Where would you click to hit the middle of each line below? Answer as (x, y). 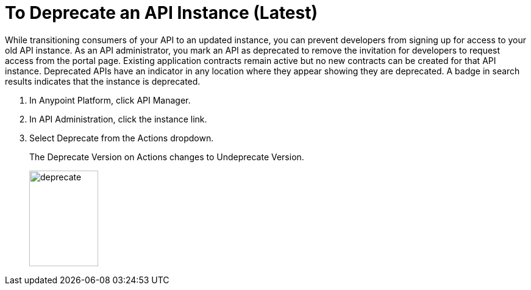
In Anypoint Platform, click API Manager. (110, 100)
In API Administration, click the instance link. (118, 119)
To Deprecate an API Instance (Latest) (162, 13)
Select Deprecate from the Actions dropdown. (122, 138)
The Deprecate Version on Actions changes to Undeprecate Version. (167, 157)
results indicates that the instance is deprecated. (103, 81)
